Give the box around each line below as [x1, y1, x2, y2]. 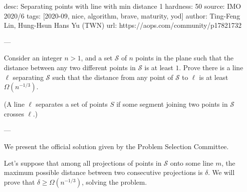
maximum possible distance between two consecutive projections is [4, 167, 203, 177]
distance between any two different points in [4, 62, 136, 72]
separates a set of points [36, 99, 108, 109]
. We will [208, 167, 235, 177]
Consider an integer [4, 53, 62, 63]
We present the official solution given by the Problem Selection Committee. [4, 141, 229, 151]
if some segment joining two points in [116, 99, 228, 109]
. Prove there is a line [179, 62, 243, 72]
